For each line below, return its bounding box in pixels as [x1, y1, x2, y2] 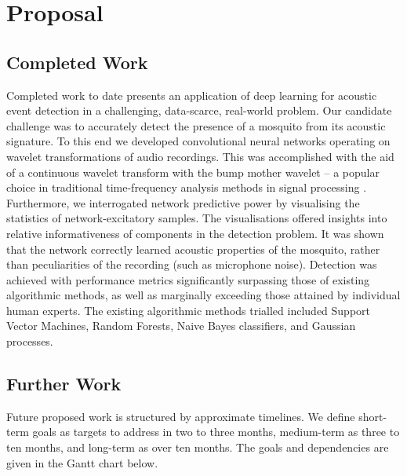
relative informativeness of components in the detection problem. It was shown [6, 225, 384, 241]
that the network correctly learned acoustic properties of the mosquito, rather [6, 240, 380, 257]
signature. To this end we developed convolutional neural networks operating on [6, 133, 391, 149]
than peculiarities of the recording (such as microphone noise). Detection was [6, 256, 377, 273]
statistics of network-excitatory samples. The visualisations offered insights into [6, 210, 387, 226]
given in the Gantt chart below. [6, 454, 158, 471]
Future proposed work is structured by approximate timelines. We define [6, 408, 355, 424]
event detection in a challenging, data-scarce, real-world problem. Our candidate [6, 102, 392, 119]
